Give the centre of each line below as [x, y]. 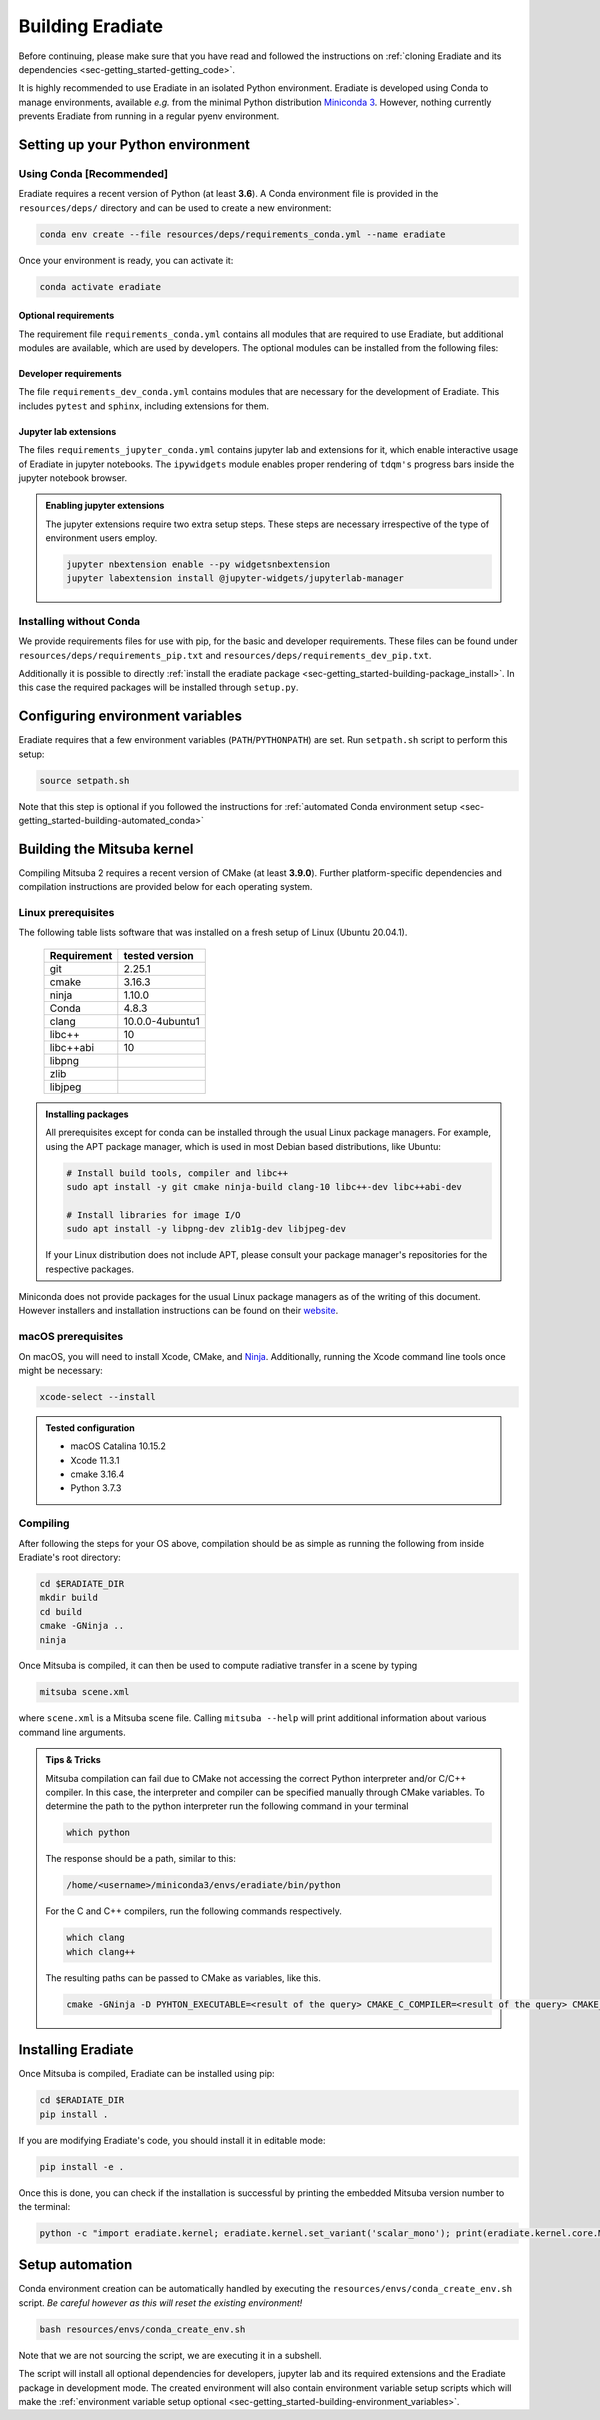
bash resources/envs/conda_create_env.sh [142, 2329]
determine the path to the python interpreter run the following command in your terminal [227, 1806]
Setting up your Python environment [134, 144]
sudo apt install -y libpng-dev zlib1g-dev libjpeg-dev [206, 1229]
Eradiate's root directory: [70, 1557]
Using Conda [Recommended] [93, 173]
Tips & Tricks [73, 1760]
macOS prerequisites [71, 1337]
